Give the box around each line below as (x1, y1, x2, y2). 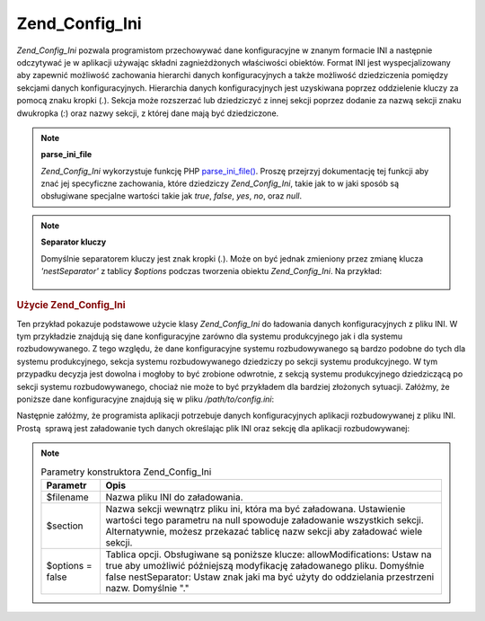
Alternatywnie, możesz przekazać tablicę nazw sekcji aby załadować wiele (105, 525, 423, 537)
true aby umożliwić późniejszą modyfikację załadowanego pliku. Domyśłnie (105, 559, 425, 572)
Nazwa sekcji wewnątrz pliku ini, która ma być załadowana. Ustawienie (105, 502, 406, 515)
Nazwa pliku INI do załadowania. (105, 491, 243, 503)
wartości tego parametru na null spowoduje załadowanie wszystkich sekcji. (105, 513, 424, 526)
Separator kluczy (40, 236, 107, 247)
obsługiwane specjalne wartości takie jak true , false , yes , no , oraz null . (40, 191, 303, 201)
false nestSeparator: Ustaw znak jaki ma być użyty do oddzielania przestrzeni (105, 571, 435, 583)
